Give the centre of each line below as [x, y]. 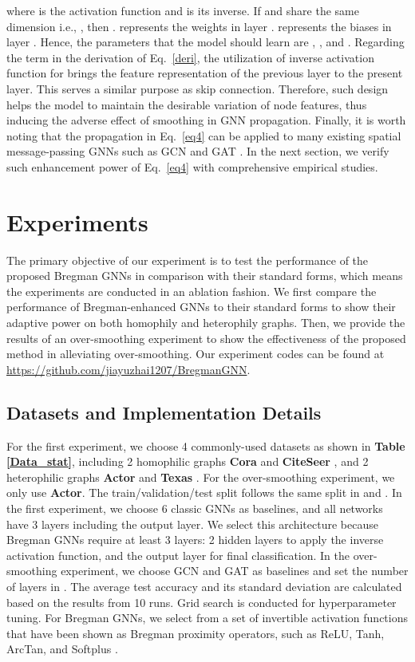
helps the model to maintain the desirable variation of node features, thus [187, 104]
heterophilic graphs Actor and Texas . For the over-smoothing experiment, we [201, 477]
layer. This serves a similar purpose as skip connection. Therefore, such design [198, 88]
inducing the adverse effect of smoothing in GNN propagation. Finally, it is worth [206, 120]
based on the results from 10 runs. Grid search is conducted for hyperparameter [202, 602]
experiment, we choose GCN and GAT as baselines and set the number [235, 571]
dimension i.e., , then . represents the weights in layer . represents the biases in [199, 26]
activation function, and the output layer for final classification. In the [178, 555]
